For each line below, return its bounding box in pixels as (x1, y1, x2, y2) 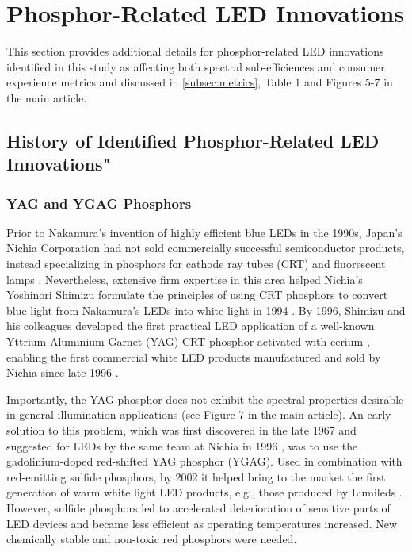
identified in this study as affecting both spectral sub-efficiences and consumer (6, 58, 385, 75)
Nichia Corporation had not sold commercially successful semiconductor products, (6, 240, 405, 256)
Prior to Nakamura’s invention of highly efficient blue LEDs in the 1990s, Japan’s (6, 224, 402, 240)
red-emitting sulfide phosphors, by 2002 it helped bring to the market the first (6, 468, 386, 485)
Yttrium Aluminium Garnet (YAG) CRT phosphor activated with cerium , (6, 333, 370, 350)
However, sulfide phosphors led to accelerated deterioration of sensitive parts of (6, 499, 391, 516)
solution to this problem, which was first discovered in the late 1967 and (6, 422, 357, 439)
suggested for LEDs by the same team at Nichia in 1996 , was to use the (6, 437, 358, 454)
